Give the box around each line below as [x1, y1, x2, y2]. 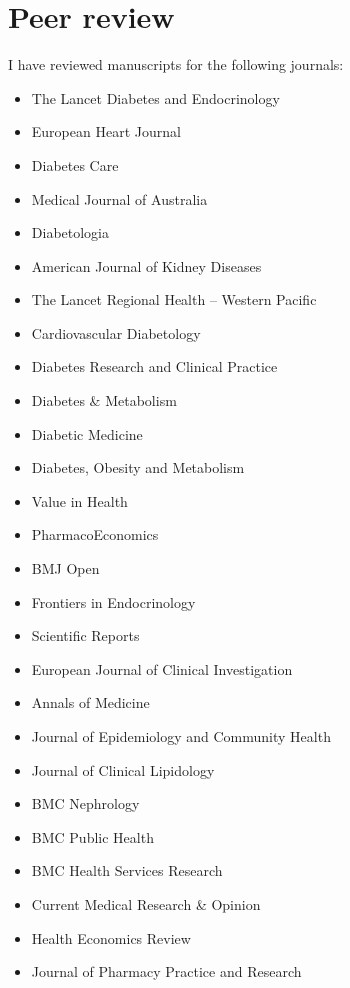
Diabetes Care [31, 154, 119, 175]
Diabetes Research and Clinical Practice [31, 356, 278, 377]
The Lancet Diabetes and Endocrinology [31, 87, 280, 108]
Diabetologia [31, 222, 110, 243]
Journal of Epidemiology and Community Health [31, 726, 331, 746]
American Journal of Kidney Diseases [31, 255, 262, 276]
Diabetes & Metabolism [31, 390, 177, 411]
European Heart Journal [31, 121, 181, 142]
